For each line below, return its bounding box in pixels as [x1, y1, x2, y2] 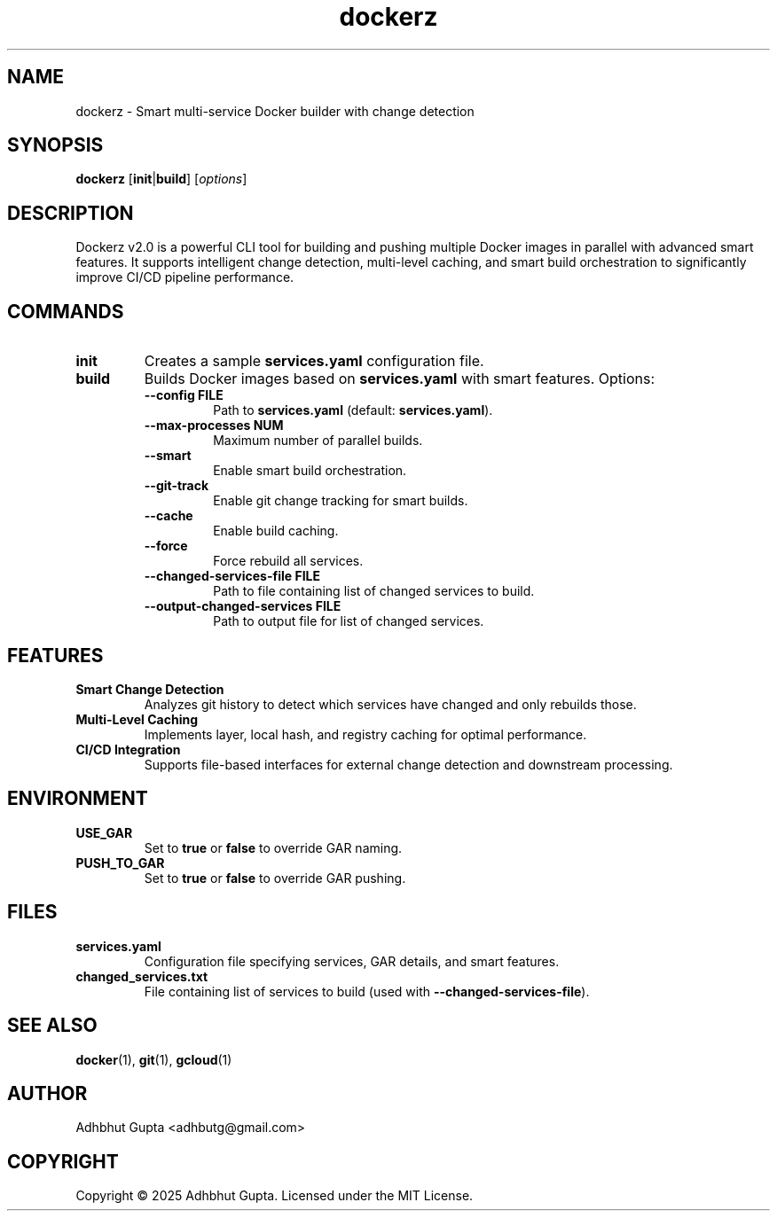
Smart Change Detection [75, 681, 224, 697]
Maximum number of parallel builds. [213, 433, 423, 449]
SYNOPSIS [7, 134, 104, 157]
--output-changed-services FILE [144, 598, 341, 614]
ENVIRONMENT [7, 787, 148, 810]
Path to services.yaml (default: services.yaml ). [213, 402, 493, 418]
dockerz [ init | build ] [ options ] [75, 171, 247, 187]
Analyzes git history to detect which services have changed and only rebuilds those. [144, 696, 637, 712]
